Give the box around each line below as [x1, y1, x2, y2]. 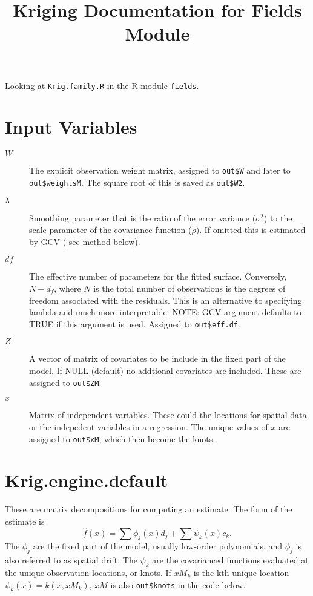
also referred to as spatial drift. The [5, 554, 137, 566]
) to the [263, 211, 292, 224]
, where [54, 282, 81, 295]
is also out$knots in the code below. [110, 578, 246, 591]
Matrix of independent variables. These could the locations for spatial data [29, 408, 307, 421]
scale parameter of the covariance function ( [29, 223, 192, 236]
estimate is [5, 514, 45, 527]
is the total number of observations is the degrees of [93, 282, 286, 295]
